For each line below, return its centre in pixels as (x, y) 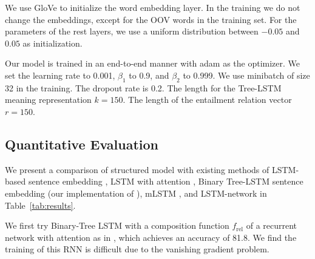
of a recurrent (272, 225)
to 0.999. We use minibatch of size (246, 75)
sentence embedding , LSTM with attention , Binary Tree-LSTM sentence (166, 181)
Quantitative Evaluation (82, 144)
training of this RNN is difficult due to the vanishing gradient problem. (137, 249)
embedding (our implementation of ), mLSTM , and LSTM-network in (136, 193)
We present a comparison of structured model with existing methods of (137, 169)
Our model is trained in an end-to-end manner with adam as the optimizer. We (153, 63)
